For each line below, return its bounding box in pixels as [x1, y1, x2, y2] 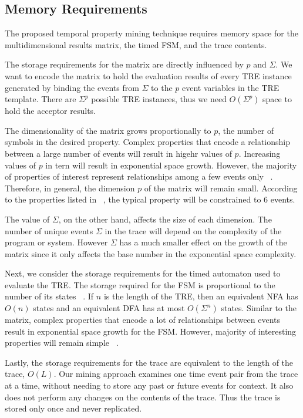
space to [262, 93, 292, 105]
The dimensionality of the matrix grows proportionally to [5, 124, 211, 136]
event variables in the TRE [182, 81, 280, 93]
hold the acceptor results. [5, 105, 96, 117]
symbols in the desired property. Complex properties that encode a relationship [5, 136, 290, 148]
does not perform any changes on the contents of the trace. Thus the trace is [5, 390, 281, 403]
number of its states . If [5, 290, 94, 302]
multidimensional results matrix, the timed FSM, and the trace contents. [5, 38, 267, 50]
